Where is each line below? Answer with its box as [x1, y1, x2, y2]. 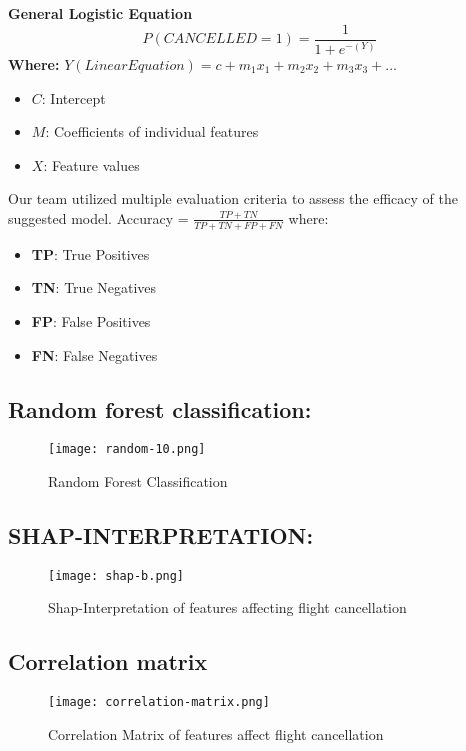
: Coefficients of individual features [45, 121, 259, 142]
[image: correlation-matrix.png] [48, 695, 270, 710]
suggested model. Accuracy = [8, 207, 189, 228]
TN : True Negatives [31, 277, 157, 298]
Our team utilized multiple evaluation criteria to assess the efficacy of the [8, 188, 458, 209]
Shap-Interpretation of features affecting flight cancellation [48, 597, 407, 618]
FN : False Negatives [31, 344, 158, 365]
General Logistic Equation [8, 3, 193, 23]
